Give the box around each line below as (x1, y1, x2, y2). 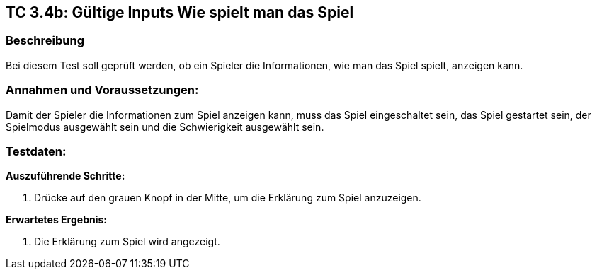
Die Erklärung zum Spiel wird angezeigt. (34, 235, 220, 248)
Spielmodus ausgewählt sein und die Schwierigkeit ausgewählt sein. (6, 120, 324, 133)
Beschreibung (6, 33, 85, 48)
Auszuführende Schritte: (6, 170, 125, 182)
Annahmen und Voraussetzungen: (6, 83, 199, 98)
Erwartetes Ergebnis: (6, 213, 108, 226)
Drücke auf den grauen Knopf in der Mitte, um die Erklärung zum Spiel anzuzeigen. (34, 192, 421, 204)
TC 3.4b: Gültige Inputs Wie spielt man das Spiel (6, 4, 354, 21)
